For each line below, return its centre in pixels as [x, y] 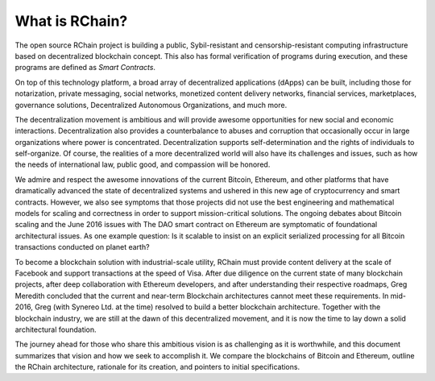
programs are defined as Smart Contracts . [85, 68]
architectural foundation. [56, 329]
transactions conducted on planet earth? [82, 247]
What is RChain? [71, 21]
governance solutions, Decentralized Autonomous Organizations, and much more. [151, 105]
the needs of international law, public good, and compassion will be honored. [143, 164]
